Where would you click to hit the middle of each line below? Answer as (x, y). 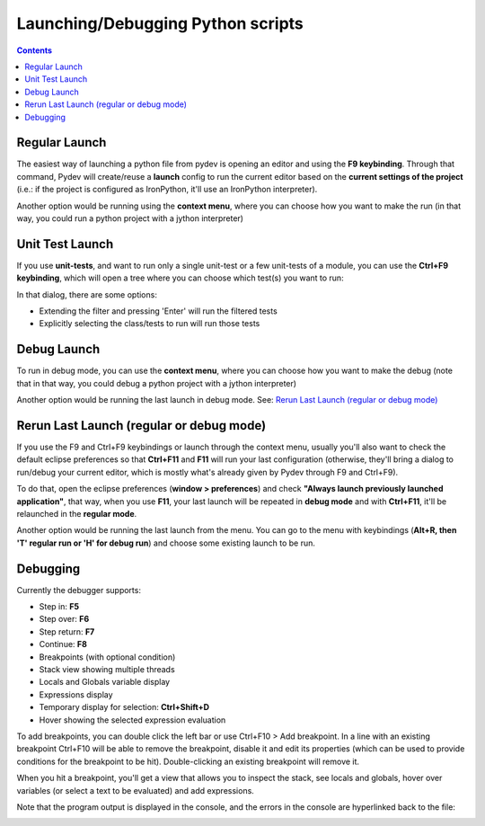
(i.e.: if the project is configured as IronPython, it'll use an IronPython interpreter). (167, 190)
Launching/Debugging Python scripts (160, 23)
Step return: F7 (67, 631)
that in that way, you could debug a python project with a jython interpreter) (156, 383)
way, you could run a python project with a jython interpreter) (130, 218)
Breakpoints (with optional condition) (107, 657)
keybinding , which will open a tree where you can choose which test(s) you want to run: (181, 278)
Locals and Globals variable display (105, 682)
